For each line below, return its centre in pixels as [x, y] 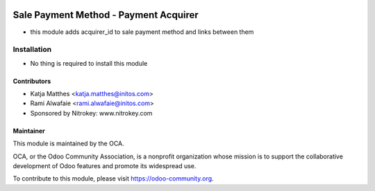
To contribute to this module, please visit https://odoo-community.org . [114, 179]
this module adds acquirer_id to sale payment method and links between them [142, 32]
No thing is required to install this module [89, 63]
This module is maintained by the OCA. [68, 144]
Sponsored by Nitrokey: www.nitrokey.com [91, 113]
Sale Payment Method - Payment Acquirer [106, 15]
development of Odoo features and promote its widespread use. [105, 166]
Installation [32, 50]
